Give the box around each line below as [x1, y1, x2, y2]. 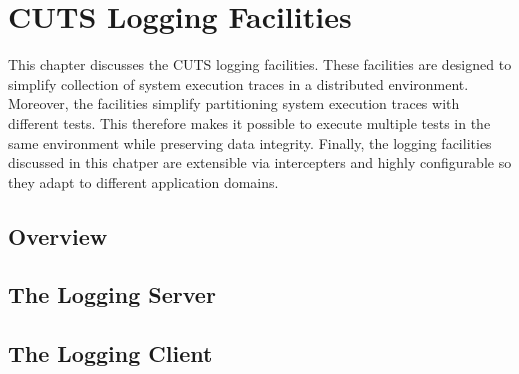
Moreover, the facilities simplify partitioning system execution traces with [8, 93, 460, 114]
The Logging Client [8, 338, 213, 369]
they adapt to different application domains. [8, 171, 279, 192]
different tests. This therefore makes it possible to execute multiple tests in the [8, 112, 491, 133]
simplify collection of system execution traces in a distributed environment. [8, 73, 469, 94]
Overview [8, 220, 108, 251]
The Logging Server [8, 279, 216, 310]
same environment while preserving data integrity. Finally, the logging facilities [8, 132, 492, 153]
